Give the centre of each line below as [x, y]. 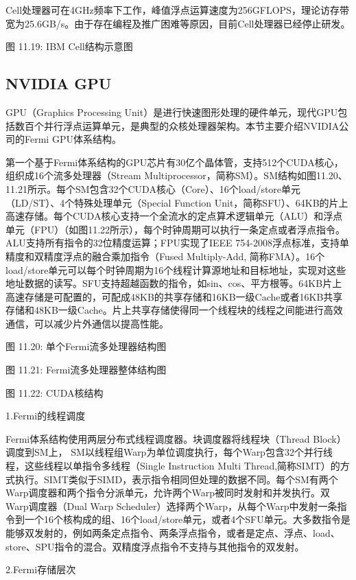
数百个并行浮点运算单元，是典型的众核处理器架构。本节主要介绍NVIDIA [177, 125]
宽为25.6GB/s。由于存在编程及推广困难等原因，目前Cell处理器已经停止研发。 [178, 23]
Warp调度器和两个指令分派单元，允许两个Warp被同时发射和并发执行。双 [168, 492]
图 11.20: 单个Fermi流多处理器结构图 [86, 346]
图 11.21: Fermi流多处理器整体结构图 [86, 370]
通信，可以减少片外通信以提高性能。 [87, 323]
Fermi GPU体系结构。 [73, 139]
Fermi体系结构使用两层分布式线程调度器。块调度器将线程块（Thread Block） [176, 438]
